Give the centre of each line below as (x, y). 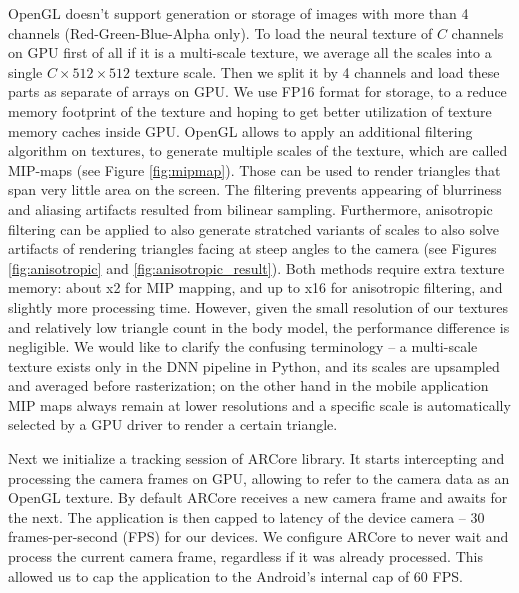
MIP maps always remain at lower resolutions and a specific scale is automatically (259, 404)
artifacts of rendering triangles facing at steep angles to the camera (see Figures (252, 248)
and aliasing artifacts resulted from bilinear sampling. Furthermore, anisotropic (250, 208)
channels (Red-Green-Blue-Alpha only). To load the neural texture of (220, 32)
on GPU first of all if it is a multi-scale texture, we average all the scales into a (250, 52)
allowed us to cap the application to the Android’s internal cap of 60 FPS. (235, 575)
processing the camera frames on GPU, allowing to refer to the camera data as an (259, 477)
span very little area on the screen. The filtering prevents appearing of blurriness (255, 189)
